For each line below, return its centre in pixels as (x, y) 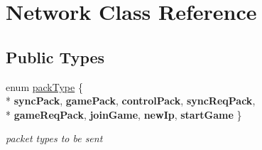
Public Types (55, 57)
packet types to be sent (54, 138)
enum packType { (44, 86)
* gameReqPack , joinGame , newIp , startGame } (124, 114)
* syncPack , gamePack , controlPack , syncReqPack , (131, 101)
